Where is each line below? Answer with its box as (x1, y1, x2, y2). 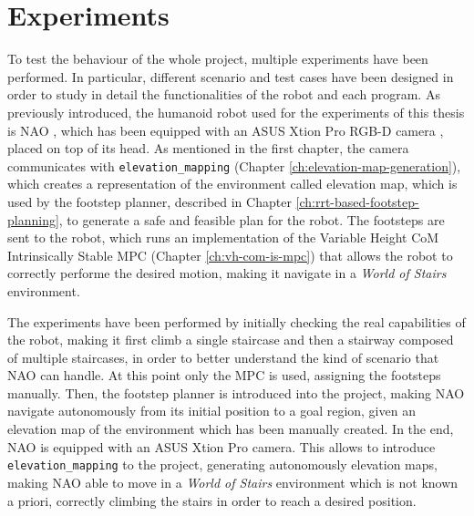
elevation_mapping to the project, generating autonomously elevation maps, (7, 455, 438, 474)
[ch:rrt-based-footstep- (295, 191, 419, 211)
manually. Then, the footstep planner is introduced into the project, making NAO (7, 383, 465, 402)
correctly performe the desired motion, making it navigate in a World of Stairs (7, 263, 447, 283)
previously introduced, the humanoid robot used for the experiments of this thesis (7, 102, 465, 121)
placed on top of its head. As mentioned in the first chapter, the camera (7, 139, 409, 158)
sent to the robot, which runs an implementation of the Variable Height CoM (7, 228, 439, 247)
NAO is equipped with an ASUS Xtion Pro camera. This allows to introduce (7, 437, 436, 456)
